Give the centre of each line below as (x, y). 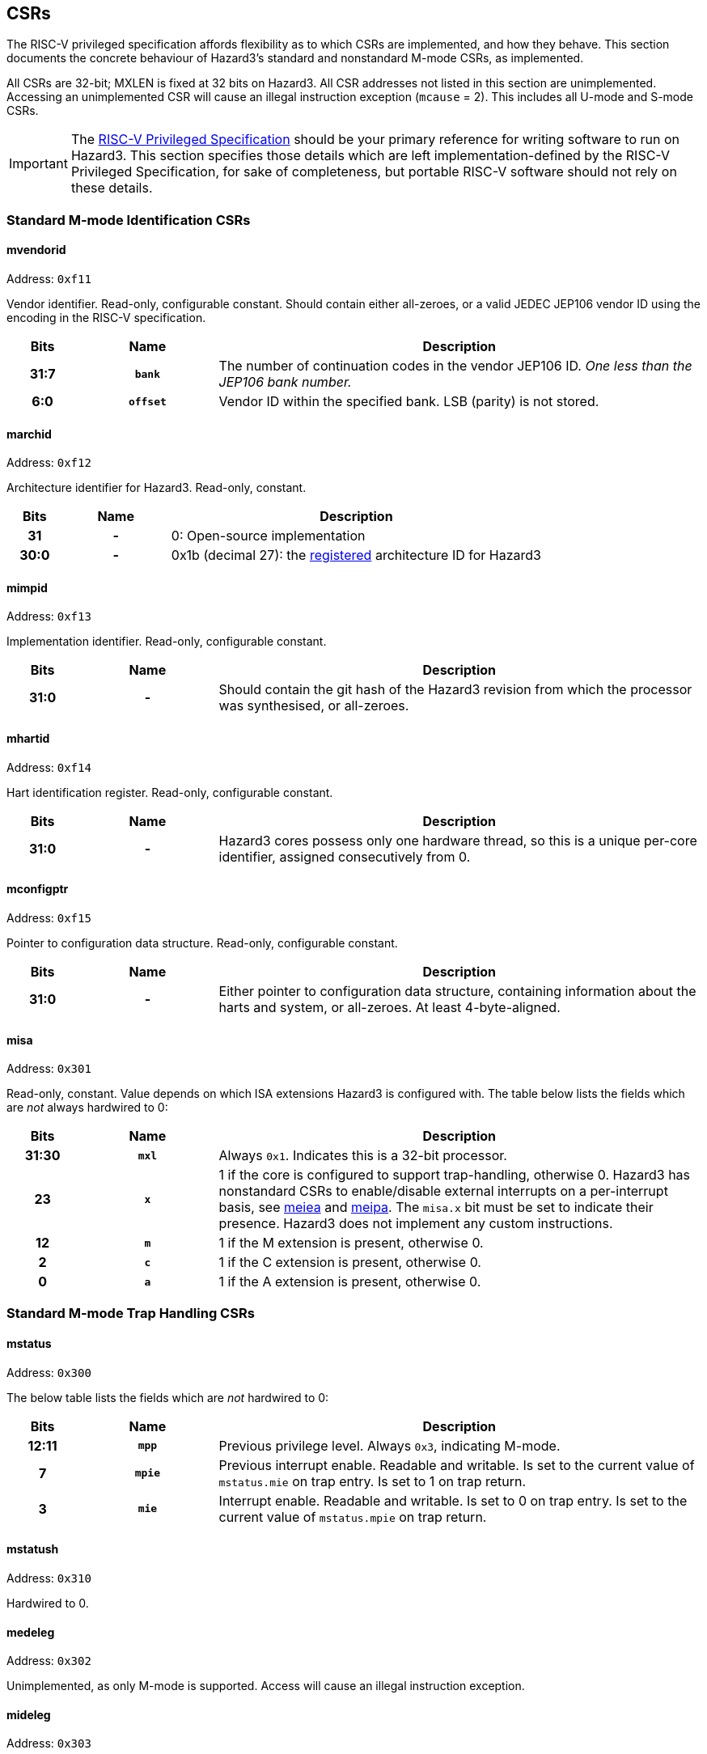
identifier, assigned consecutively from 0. (345, 856)
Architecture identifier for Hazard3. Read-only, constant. (157, 488)
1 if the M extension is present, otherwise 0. (351, 1243)
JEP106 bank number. (285, 382)
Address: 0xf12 (49, 463)
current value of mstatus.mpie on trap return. (353, 1517)
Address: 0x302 (49, 1661)
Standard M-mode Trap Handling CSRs (131, 1313)
